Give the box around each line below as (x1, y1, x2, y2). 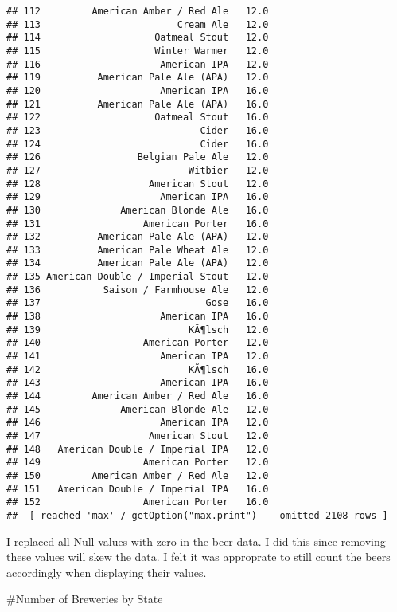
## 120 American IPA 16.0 (6, 84, 269, 96)
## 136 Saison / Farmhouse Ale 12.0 (6, 284, 269, 296)
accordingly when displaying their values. (6, 563, 207, 580)
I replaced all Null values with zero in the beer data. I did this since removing (6, 532, 386, 549)
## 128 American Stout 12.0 (6, 178, 269, 190)
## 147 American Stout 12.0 (6, 430, 269, 441)
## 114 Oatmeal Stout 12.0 (6, 32, 269, 44)
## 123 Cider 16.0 (6, 124, 269, 136)
